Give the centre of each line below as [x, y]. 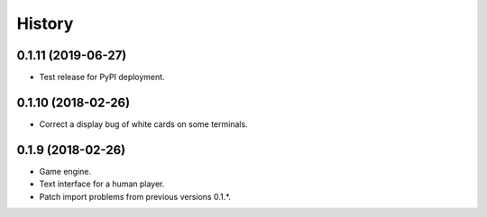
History [45, 23]
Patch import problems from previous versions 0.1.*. [135, 196]
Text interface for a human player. [102, 184]
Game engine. [65, 171]
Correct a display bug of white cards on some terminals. [143, 124]
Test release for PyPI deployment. [102, 77]
